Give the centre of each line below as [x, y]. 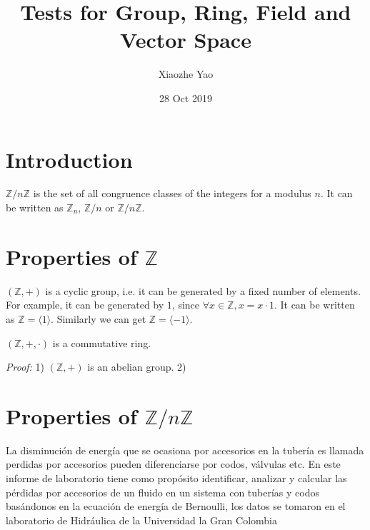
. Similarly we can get [99, 318]
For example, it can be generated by [85, 305]
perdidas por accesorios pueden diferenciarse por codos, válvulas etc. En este [173, 464]
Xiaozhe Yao [186, 74]
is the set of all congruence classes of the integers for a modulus [172, 193]
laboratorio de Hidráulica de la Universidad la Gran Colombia [141, 520]
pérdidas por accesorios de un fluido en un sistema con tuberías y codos [162, 492]
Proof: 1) [25, 367]
